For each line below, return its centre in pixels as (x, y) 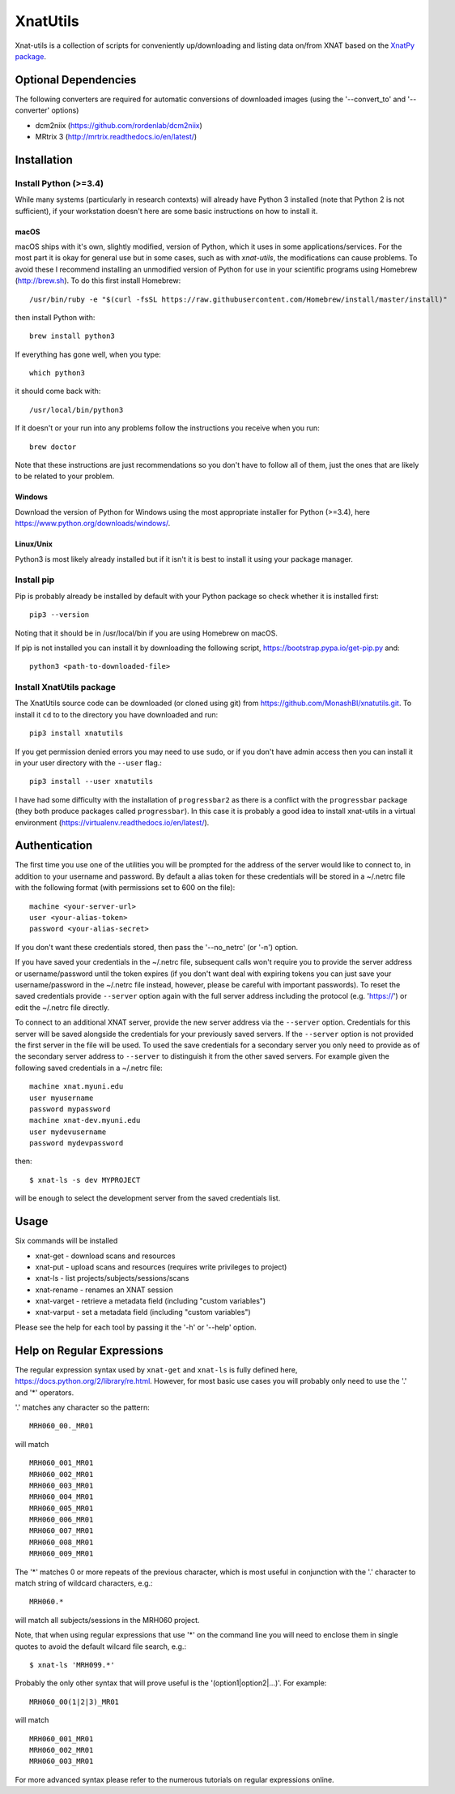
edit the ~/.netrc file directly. (62, 1007)
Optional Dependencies (76, 80)
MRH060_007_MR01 (62, 1531)
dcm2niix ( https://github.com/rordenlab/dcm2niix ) (119, 125)
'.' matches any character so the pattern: (82, 1407)
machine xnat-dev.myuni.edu (85, 1120)
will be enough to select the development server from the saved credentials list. (148, 1198)
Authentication (54, 846)
